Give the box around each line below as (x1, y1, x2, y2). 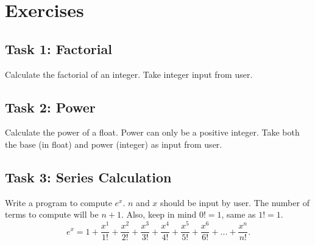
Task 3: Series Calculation (5, 167, 172, 186)
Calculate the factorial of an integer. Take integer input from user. (5, 67, 253, 80)
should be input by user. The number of (160, 196, 310, 209)
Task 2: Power (5, 97, 96, 116)
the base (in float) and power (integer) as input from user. (5, 137, 222, 150)
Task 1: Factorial (5, 39, 112, 58)
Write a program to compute (5, 196, 112, 209)
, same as (221, 208, 256, 221)
